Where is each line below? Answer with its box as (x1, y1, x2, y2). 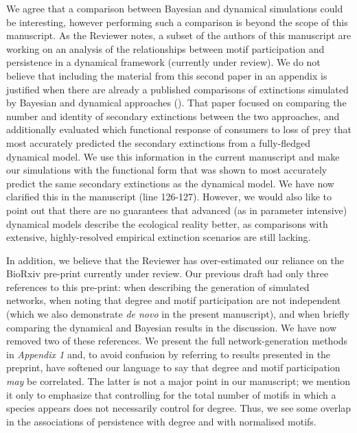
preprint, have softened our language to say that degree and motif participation (6, 360, 341, 375)
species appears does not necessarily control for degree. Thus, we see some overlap (6, 401, 352, 415)
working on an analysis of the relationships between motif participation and (6, 41, 325, 56)
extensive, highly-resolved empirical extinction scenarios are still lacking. (6, 230, 311, 244)
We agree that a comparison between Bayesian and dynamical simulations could (6, 1, 343, 15)
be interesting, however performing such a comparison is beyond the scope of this (6, 14, 348, 29)
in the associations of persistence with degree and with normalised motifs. (6, 414, 316, 428)
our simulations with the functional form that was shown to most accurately (6, 163, 327, 177)
